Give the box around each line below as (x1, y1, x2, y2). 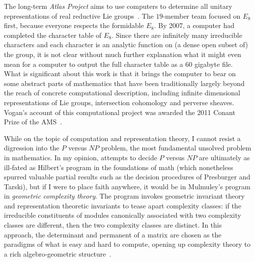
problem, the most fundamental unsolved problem (101, 143, 252, 153)
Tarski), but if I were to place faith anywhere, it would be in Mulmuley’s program (4, 181, 251, 191)
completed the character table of (4, 29, 102, 40)
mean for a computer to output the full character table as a (4, 58, 183, 69)
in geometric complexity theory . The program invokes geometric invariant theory (4, 191, 245, 201)
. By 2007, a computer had (154, 20, 234, 30)
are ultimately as (199, 152, 250, 162)
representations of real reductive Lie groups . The (4, 10, 154, 21)
